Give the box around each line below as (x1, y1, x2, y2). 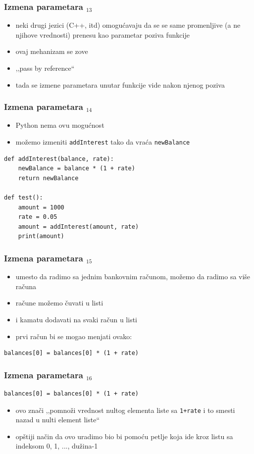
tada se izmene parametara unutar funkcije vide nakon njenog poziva (15, 79, 225, 90)
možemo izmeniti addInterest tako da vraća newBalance (15, 137, 190, 147)
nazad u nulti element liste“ (15, 414, 100, 425)
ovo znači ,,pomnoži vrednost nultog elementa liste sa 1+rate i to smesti (15, 404, 235, 415)
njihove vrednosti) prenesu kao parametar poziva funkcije (15, 29, 190, 40)
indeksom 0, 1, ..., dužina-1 (15, 441, 98, 451)
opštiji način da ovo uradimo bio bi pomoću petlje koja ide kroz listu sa (15, 431, 233, 441)
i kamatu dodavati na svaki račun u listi (15, 314, 138, 324)
